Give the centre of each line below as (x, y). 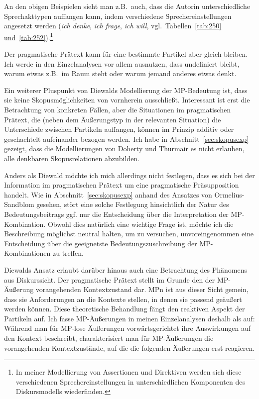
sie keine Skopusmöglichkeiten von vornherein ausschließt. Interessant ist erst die (127, 100)
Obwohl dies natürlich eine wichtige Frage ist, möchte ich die (140, 224)
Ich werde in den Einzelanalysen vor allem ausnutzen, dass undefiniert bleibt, (122, 63)
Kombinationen (27, 253)
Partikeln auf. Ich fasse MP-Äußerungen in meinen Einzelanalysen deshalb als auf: (129, 318)
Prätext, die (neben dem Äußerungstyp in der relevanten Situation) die (113, 119)
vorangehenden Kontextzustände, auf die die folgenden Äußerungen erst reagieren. (129, 348)
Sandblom (19, 204)
